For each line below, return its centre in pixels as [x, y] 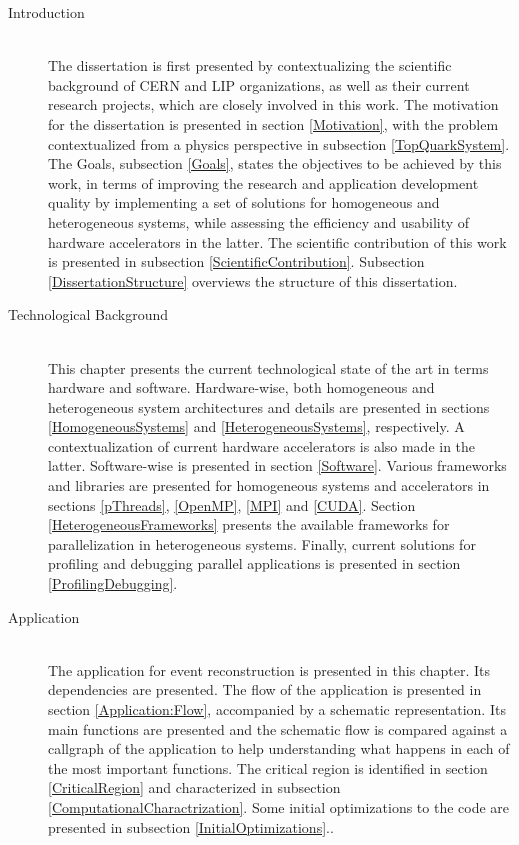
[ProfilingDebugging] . [113, 583]
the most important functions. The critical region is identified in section [268, 767]
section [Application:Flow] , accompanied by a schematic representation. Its [277, 709]
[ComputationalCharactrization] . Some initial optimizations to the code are [279, 806]
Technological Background [88, 314]
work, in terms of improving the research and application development [263, 182]
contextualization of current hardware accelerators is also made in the [262, 445]
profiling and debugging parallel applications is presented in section [254, 563]
